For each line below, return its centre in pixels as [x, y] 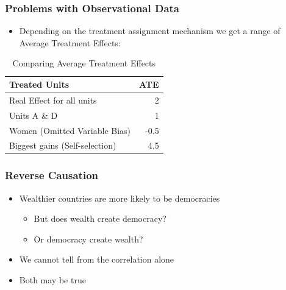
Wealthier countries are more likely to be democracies [120, 198]
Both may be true [52, 280]
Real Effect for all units [53, 100]
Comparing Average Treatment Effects [84, 63]
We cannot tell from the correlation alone [97, 259]
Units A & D [34, 115]
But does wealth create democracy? [100, 218]
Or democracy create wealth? [88, 239]
